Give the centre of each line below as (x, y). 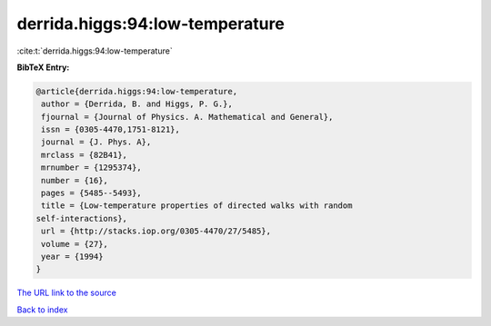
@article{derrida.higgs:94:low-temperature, (137, 91)
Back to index (42, 310)
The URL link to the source (67, 293)
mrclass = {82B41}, (84, 155)
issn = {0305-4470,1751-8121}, (111, 130)
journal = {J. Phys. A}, (96, 142)
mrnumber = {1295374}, (92, 168)
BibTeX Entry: (43, 67)
